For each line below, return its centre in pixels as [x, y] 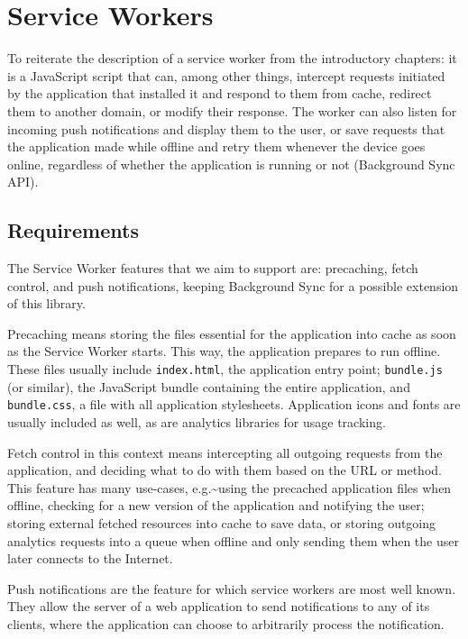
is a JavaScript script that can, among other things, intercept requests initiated [226, 75]
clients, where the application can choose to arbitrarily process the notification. [226, 623]
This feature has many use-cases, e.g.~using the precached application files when [229, 487]
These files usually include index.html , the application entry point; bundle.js [225, 369]
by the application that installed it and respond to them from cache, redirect [220, 93]
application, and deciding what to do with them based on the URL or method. [225, 470]
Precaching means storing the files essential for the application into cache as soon [232, 333]
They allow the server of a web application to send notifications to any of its [219, 606]
